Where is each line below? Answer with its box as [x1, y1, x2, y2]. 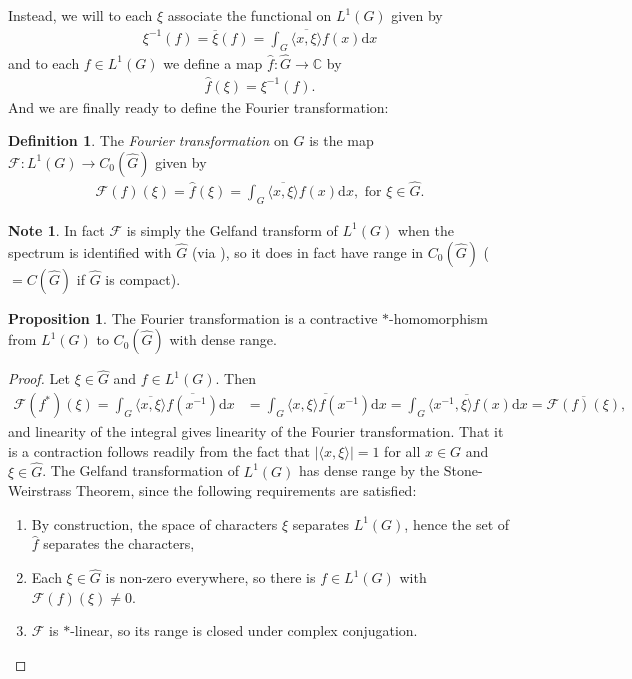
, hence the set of [404, 513, 510, 534]
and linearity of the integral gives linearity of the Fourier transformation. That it [8, 421, 504, 442]
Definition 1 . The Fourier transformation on [8, 130, 289, 151]
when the [397, 219, 454, 240]
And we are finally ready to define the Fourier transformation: [8, 96, 389, 117]
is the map [309, 130, 374, 151]
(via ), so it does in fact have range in [191, 241, 424, 262]
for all [384, 440, 421, 461]
